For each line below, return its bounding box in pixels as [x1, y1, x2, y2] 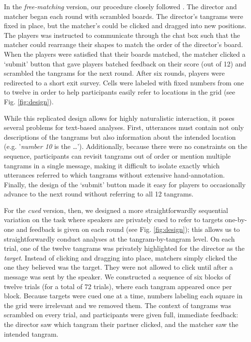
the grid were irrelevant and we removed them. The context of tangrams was [4, 300, 231, 310]
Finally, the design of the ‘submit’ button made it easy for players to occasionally [4, 179, 246, 189]
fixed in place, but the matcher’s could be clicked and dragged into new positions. [4, 20, 247, 31]
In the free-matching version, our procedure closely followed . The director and [4, 1, 237, 11]
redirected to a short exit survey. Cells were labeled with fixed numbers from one [4, 77, 244, 87]
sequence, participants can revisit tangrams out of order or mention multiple [4, 150, 231, 161]
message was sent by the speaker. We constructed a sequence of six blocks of [4, 272, 231, 282]
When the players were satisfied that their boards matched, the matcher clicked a [4, 49, 246, 59]
